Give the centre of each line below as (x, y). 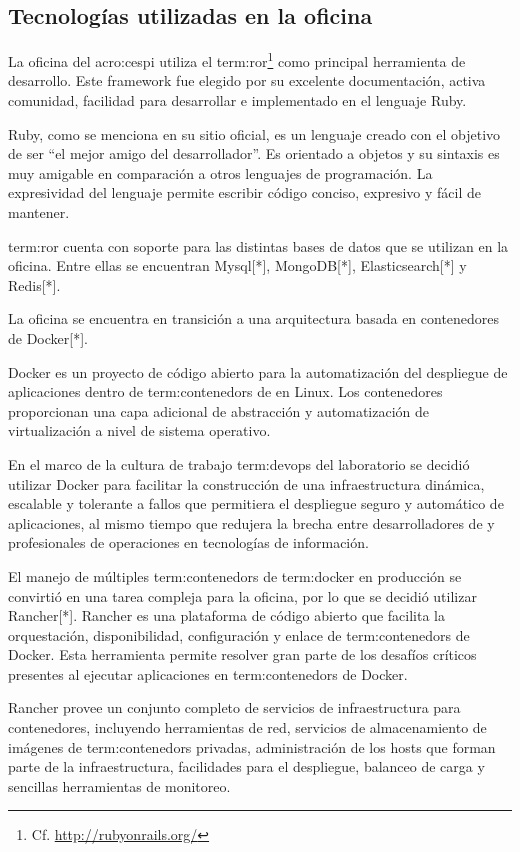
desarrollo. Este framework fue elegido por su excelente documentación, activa (247, 80)
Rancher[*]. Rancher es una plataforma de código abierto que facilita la (226, 615)
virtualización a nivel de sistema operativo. (139, 430)
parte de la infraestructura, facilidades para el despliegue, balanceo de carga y (246, 766)
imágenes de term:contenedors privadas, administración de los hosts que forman (252, 746)
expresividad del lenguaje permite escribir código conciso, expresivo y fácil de (245, 192)
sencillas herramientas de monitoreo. (119, 785)
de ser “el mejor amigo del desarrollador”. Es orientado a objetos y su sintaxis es (254, 153)
